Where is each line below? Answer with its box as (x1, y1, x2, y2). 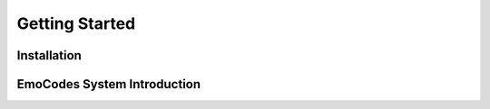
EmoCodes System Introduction (16, 77, 201, 92)
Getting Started (16, 14, 136, 33)
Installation (16, 48, 82, 63)
